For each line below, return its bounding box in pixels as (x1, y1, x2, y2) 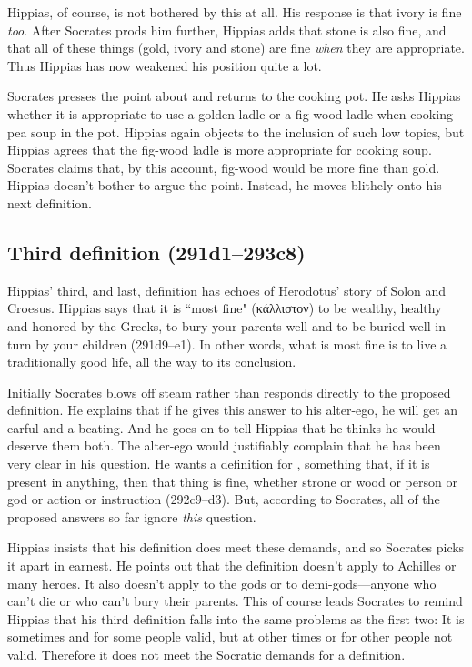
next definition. (7, 193, 92, 212)
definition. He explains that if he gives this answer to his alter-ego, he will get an (7, 400, 458, 419)
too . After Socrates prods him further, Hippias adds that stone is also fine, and (7, 20, 447, 39)
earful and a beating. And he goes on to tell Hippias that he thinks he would (7, 418, 436, 437)
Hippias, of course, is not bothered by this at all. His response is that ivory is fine (7, 3, 462, 21)
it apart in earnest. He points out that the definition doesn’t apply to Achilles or (7, 556, 457, 575)
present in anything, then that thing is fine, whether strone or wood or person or (7, 471, 457, 490)
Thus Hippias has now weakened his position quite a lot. (7, 56, 322, 75)
